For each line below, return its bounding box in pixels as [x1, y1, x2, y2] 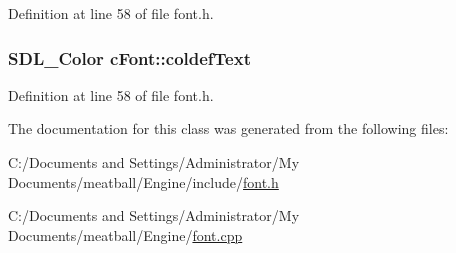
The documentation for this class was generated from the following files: [8, 118, 449, 139]
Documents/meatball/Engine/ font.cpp [8, 224, 243, 245]
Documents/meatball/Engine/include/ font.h [8, 171, 279, 192]
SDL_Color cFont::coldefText [8, 45, 251, 70]
